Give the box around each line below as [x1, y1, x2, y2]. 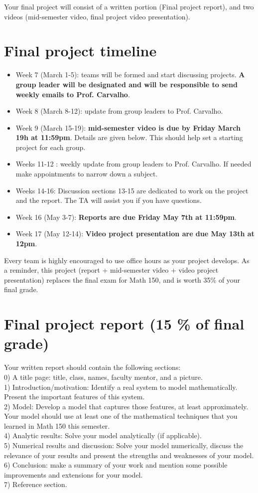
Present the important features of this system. [4, 391, 145, 402]
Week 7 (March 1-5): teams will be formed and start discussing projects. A [15, 69, 245, 80]
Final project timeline [4, 40, 157, 61]
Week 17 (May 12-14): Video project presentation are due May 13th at [15, 228, 255, 239]
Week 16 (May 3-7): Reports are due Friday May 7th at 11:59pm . [15, 211, 237, 222]
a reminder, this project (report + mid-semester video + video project [4, 265, 219, 275]
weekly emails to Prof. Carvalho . [15, 89, 130, 99]
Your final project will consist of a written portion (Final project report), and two [4, 1, 254, 11]
